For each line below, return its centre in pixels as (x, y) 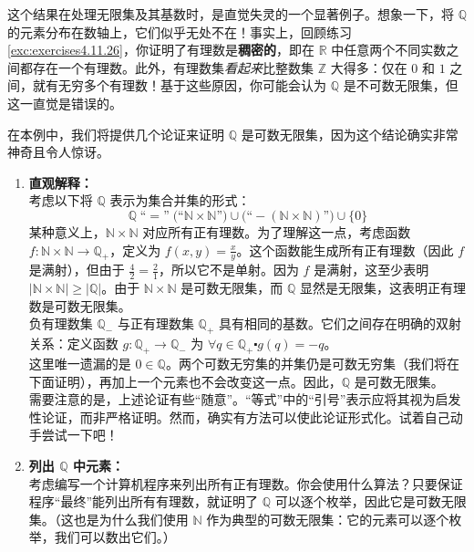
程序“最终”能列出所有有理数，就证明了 (144, 501)
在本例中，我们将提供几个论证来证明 (116, 134)
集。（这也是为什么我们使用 (108, 519)
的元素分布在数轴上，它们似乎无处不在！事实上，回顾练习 (180, 31)
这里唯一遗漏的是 (80, 363)
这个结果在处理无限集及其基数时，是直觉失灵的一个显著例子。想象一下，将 (231, 14)
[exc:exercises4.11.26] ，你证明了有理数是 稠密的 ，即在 (161, 50)
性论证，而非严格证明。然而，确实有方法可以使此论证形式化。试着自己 (239, 417)
